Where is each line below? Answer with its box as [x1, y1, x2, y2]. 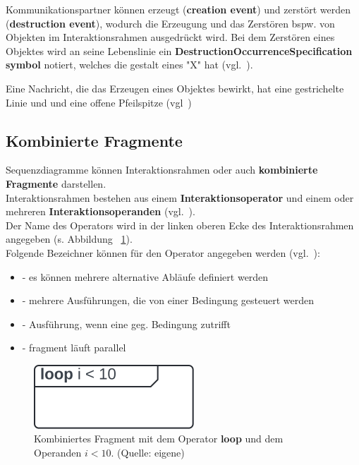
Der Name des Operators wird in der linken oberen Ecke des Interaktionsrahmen [6, 217, 354, 232]
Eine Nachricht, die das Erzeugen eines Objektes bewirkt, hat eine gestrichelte [6, 80, 344, 95]
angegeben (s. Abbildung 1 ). [6, 231, 133, 246]
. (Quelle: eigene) [111, 445, 185, 460]
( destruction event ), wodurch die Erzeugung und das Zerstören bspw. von [6, 16, 335, 30]
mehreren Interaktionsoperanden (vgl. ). [6, 204, 195, 219]
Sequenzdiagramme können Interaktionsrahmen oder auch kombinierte [6, 162, 318, 177]
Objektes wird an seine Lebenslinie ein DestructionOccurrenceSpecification [6, 43, 353, 58]
